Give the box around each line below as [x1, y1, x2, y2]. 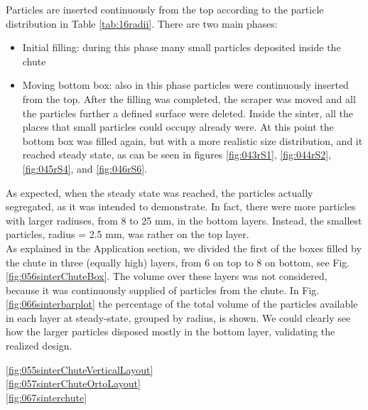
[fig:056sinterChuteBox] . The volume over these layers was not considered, [6, 269, 328, 284]
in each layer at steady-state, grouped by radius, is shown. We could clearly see [6, 310, 351, 325]
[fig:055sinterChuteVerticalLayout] [6, 362, 153, 377]
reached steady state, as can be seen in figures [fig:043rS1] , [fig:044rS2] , [22, 147, 331, 162]
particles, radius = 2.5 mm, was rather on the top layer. [6, 227, 249, 242]
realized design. [6, 338, 72, 353]
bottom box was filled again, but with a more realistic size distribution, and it [22, 133, 363, 148]
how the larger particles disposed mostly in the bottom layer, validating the [6, 324, 335, 339]
